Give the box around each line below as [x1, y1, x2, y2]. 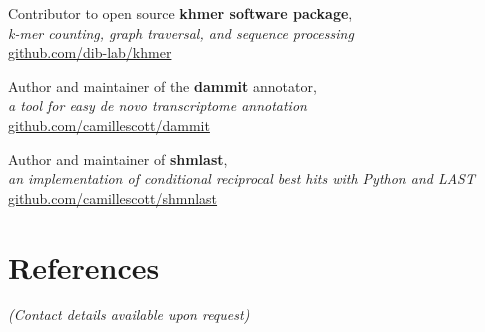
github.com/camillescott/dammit [8, 114, 210, 135]
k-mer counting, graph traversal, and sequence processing [8, 22, 354, 43]
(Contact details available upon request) [8, 304, 250, 325]
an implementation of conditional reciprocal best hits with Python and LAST [8, 168, 475, 189]
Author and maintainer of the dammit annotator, [8, 75, 317, 96]
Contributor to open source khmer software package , [8, 3, 353, 23]
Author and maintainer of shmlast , [8, 148, 228, 169]
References [8, 246, 160, 287]
